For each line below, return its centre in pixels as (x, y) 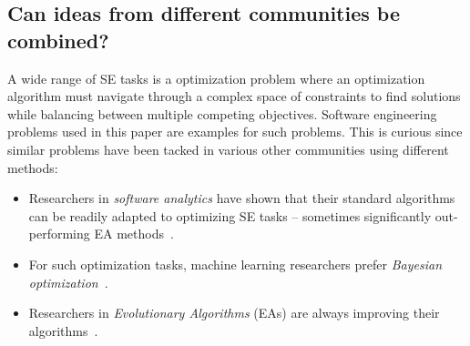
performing (59, 234)
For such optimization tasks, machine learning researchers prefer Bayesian (235, 264)
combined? (58, 40)
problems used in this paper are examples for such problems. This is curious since (235, 132)
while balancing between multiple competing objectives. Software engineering (222, 113)
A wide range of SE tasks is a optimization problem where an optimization (216, 78)
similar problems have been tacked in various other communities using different (228, 149)
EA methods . (134, 234)
